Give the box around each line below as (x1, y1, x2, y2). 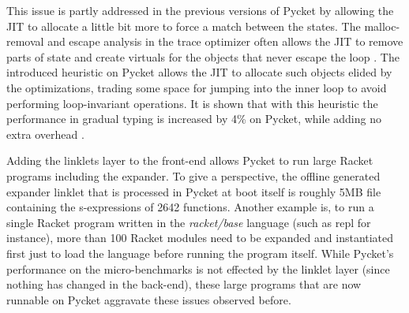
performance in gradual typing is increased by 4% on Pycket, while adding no (6, 110, 381, 127)
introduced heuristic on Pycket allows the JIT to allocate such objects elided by (6, 64, 392, 80)
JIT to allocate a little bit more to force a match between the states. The (6, 17, 361, 34)
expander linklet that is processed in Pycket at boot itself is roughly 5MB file (6, 183, 381, 199)
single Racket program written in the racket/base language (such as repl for (6, 214, 371, 230)
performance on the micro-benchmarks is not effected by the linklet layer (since (6, 260, 390, 277)
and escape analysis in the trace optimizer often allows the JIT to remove (47, 33, 403, 50)
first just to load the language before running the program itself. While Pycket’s (6, 244, 394, 261)
